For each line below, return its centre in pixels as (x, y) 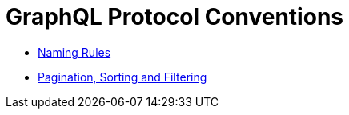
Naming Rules (74, 52)
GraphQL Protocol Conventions (174, 17)
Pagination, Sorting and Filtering (122, 77)
